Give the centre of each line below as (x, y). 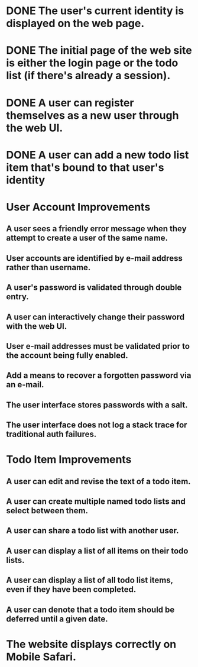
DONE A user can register (70, 103)
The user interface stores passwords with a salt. (97, 405)
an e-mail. (25, 385)
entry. (18, 297)
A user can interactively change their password (95, 317)
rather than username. (48, 267)
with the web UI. (37, 326)
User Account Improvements (78, 207)
